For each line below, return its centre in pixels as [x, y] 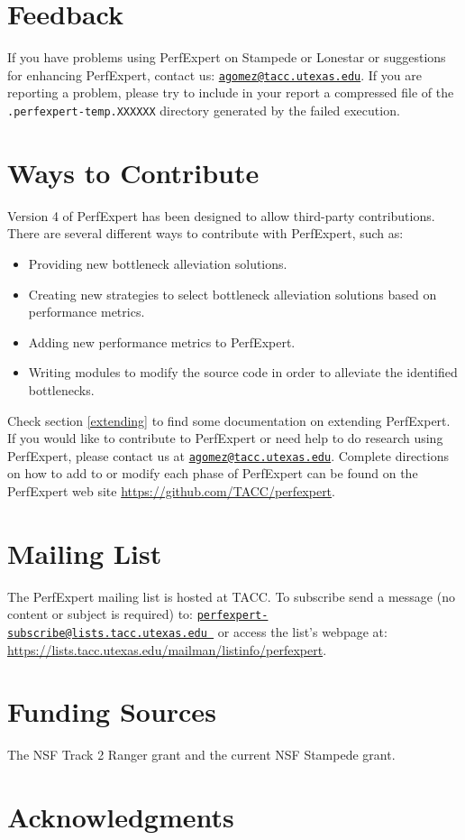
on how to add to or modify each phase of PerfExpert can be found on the [213, 473]
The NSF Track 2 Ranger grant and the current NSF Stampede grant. [201, 755]
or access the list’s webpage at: [302, 631]
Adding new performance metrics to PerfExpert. [162, 342]
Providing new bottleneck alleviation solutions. [158, 263]
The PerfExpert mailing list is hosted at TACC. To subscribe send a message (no [231, 596]
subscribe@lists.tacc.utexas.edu [107, 633]
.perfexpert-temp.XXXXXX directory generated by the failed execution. [204, 110]
